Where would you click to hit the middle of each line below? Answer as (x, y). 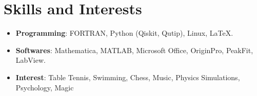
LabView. (31, 60)
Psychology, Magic (45, 87)
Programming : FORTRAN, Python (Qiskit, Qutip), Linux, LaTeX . (124, 33)
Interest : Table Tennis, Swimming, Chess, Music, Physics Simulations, (128, 77)
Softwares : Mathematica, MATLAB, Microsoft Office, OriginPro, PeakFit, (134, 50)
